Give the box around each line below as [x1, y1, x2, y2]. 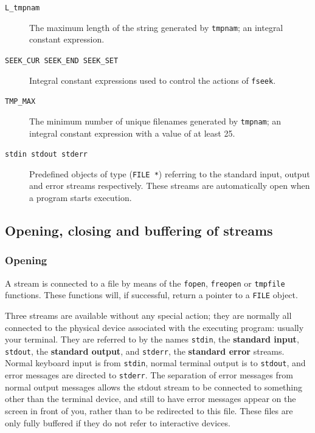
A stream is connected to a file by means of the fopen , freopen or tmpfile [5, 276, 285, 289]
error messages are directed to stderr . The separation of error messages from [5, 369, 293, 381]
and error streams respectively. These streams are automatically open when [29, 179, 310, 192]
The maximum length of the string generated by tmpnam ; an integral [29, 21, 283, 33]
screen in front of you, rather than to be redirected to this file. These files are [5, 404, 293, 417]
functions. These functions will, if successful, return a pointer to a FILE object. [5, 288, 298, 301]
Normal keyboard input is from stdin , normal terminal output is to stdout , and [5, 356, 306, 369]
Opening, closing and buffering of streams [5, 221, 273, 240]
